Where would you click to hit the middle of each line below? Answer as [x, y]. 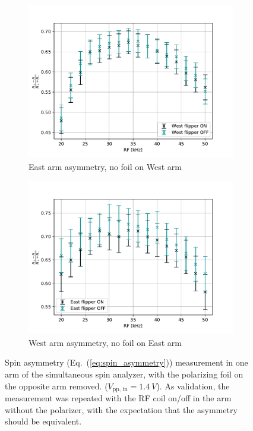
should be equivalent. [43, 421]
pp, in [120, 390]
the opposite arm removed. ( [56, 386]
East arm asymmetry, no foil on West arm [105, 166]
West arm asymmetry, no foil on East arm [105, 342]
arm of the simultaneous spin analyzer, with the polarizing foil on [124, 374]
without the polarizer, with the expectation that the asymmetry [121, 409]
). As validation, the [193, 386]
